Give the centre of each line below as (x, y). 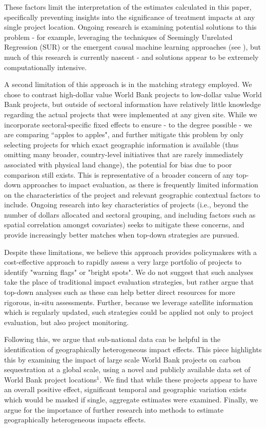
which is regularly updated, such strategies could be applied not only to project (129, 312)
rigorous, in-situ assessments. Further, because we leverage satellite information (129, 302)
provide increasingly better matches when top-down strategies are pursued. (122, 235)
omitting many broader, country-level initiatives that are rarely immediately (124, 154)
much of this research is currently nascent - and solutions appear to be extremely (131, 57)
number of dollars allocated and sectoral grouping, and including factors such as (130, 214)
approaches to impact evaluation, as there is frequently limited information (140, 185)
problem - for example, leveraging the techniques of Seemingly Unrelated (118, 37)
